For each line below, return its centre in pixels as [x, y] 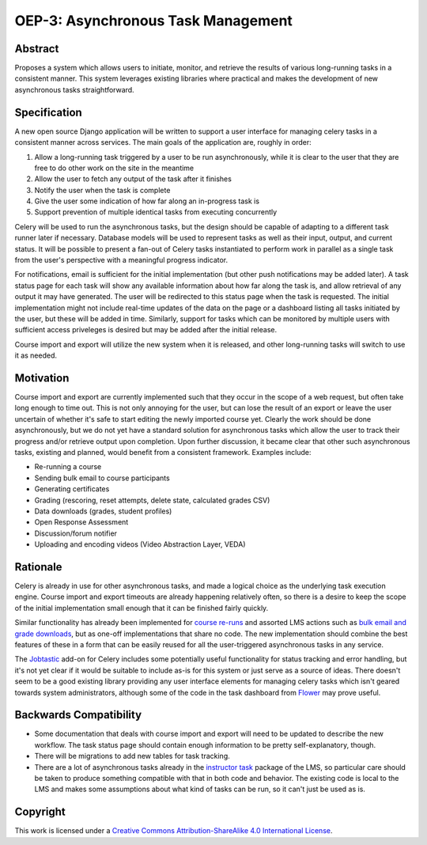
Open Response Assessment [81, 522]
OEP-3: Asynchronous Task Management [153, 21]
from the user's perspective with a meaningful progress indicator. [121, 260]
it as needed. [36, 355]
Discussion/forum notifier [76, 533]
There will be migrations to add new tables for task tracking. [132, 756]
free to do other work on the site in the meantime [114, 168]
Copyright [40, 812]
